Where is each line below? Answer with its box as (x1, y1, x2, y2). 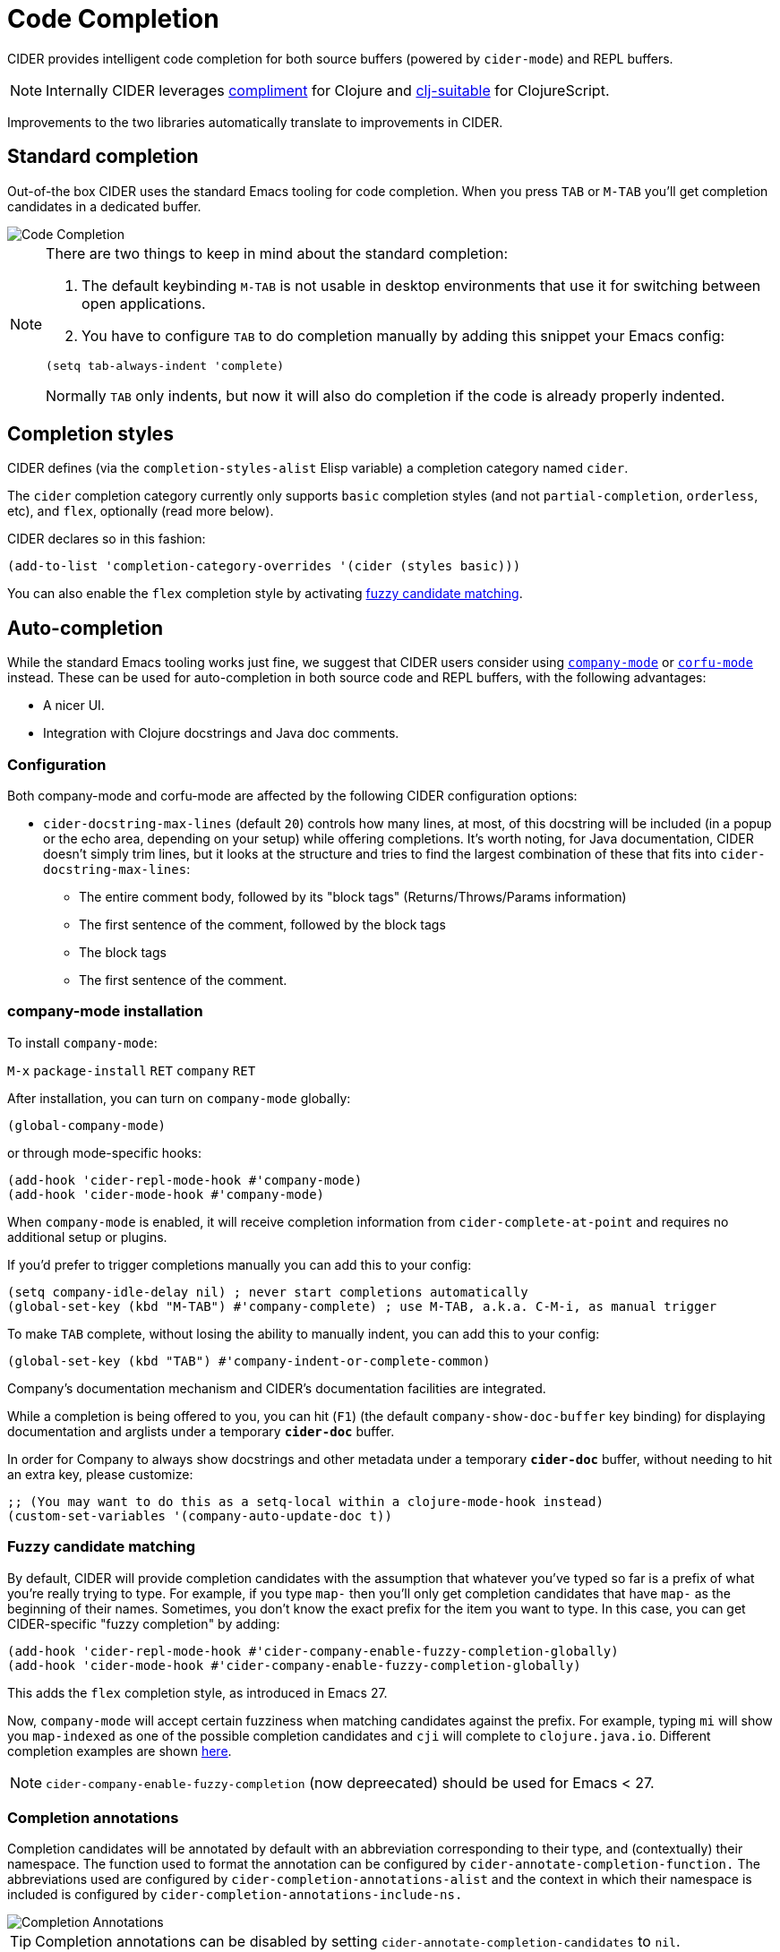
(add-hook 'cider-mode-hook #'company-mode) (7, 1186, 325, 1202)
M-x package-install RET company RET (7, 1063, 256, 1078)
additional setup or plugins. (7, 1229, 167, 1245)
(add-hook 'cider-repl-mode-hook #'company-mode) (7, 1172, 363, 1187)
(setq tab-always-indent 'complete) (46, 358, 285, 372)
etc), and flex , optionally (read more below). (7, 503, 274, 519)
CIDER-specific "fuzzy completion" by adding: (7, 1615, 280, 1631)
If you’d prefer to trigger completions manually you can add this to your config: (7, 1256, 472, 1272)
